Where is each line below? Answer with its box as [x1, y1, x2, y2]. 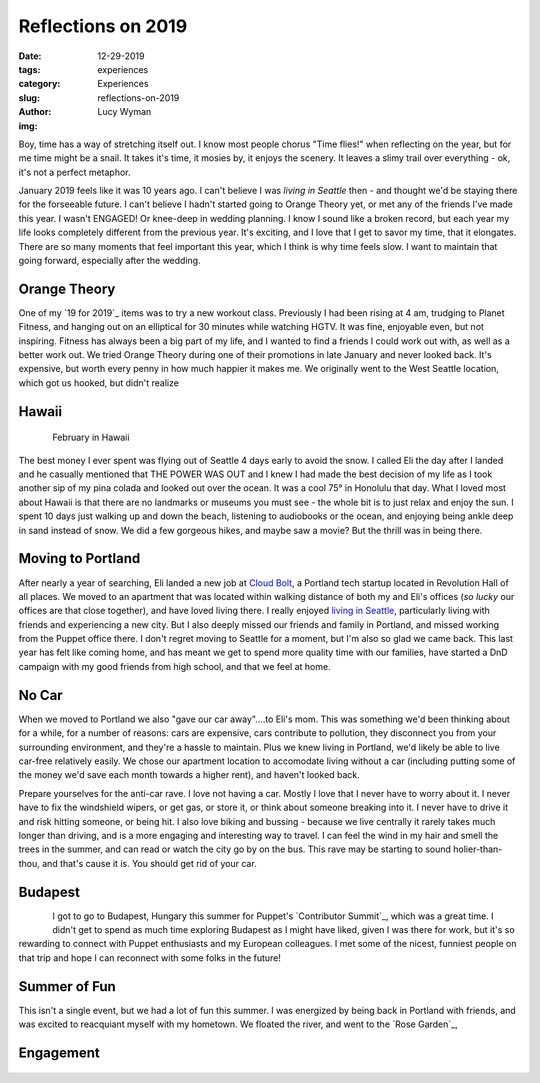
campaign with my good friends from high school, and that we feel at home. [18, 660, 331, 672]
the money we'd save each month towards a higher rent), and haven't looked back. [18, 769, 360, 781]
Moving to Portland [18, 550, 141, 567]
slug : [18, 91, 40, 104]
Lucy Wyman [97, 106, 152, 118]
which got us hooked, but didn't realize [18, 376, 180, 389]
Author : [18, 106, 52, 118]
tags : [18, 63, 41, 75]
